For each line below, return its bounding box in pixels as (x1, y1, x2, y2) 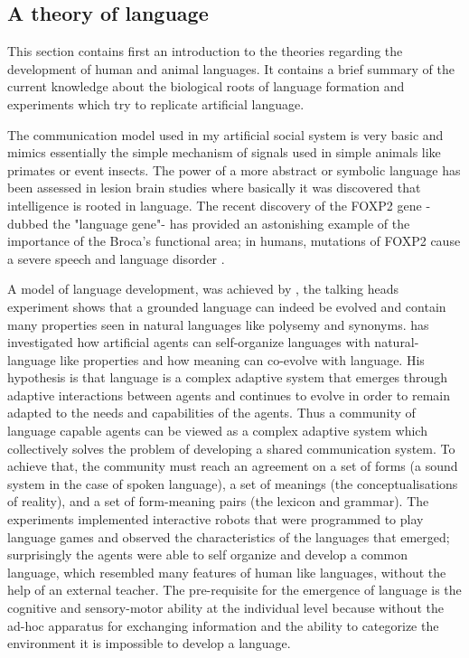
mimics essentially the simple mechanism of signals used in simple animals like (7, 143, 441, 162)
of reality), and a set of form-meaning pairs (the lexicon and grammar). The (7, 492, 429, 511)
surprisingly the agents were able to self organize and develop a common (7, 545, 408, 564)
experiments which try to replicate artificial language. (7, 94, 305, 113)
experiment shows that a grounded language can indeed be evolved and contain (7, 296, 446, 315)
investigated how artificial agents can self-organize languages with (7, 333, 371, 352)
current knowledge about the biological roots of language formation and (7, 77, 405, 96)
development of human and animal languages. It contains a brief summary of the (7, 59, 455, 78)
